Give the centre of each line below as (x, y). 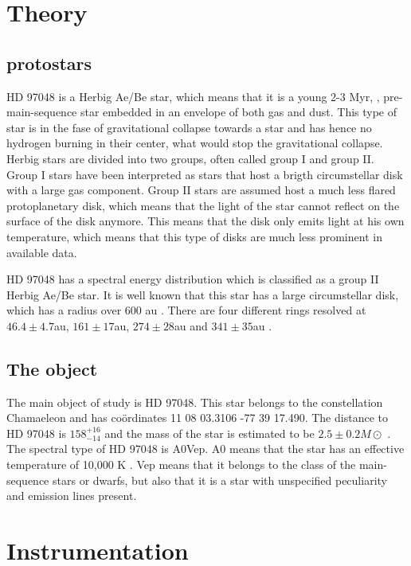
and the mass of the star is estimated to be (209, 433)
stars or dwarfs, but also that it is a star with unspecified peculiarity (220, 480)
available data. (42, 252)
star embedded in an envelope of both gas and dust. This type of (239, 112)
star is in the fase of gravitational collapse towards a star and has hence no (189, 127)
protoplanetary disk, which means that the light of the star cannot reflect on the (203, 205)
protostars (49, 62)
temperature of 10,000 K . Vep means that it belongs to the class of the (181, 465)
